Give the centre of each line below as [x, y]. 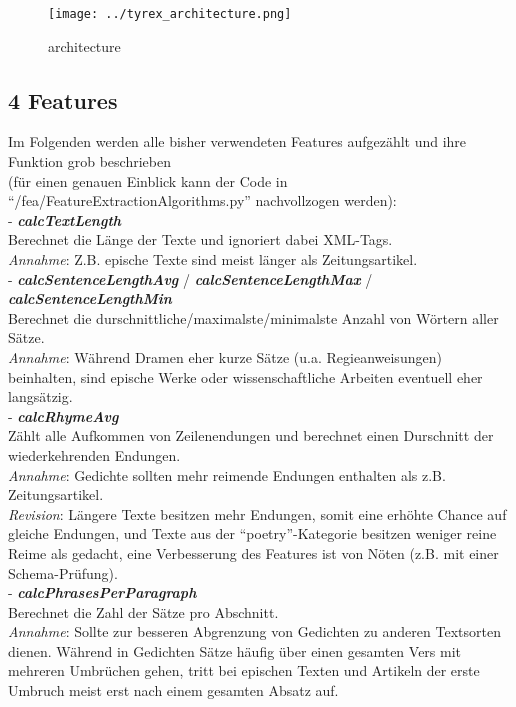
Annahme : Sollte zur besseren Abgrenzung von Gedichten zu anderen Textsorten [254, 631]
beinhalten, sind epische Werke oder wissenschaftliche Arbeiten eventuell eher [245, 376]
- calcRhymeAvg [63, 415]
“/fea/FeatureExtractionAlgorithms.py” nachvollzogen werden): [202, 200]
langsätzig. [40, 396]
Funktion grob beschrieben [89, 161]
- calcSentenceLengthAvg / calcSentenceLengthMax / [190, 278]
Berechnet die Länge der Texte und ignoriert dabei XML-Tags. [200, 239]
